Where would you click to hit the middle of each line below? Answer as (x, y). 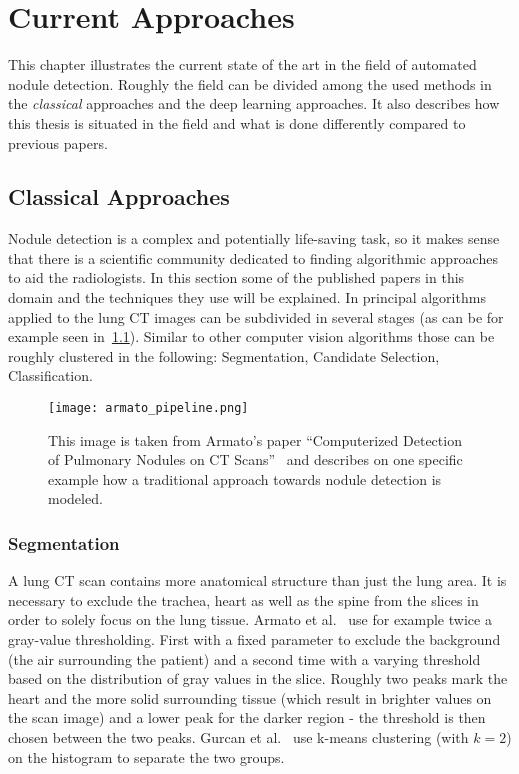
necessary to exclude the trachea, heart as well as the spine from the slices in (243, 599)
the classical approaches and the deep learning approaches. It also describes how (254, 103)
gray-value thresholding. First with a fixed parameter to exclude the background (254, 639)
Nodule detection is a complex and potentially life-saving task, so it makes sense (254, 238)
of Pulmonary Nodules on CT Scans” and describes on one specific (255, 459)
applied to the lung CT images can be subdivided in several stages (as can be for (256, 316)
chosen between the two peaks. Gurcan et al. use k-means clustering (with (238, 737)
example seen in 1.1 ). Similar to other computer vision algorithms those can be (251, 336)
